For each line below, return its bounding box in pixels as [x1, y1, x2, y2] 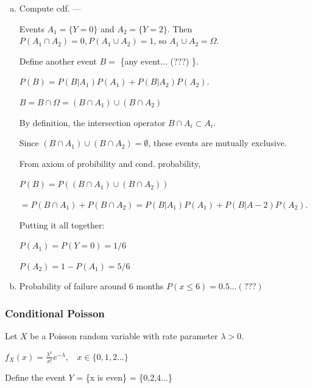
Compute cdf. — [19, 2, 82, 14]
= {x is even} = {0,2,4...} [76, 370, 172, 383]
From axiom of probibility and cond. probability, [19, 157, 200, 169]
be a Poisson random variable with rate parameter [30, 330, 218, 342]
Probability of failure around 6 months [19, 280, 164, 292]
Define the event [5, 370, 66, 383]
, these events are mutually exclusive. [148, 136, 287, 149]
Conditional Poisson [5, 305, 105, 320]
